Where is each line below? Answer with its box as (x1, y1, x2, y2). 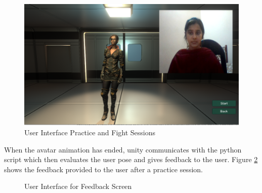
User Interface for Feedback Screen (24, 181, 132, 191)
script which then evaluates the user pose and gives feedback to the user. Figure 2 (4, 154, 258, 165)
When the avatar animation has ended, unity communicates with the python (4, 144, 242, 155)
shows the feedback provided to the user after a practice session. (4, 164, 203, 174)
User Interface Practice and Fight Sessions (24, 127, 156, 137)
